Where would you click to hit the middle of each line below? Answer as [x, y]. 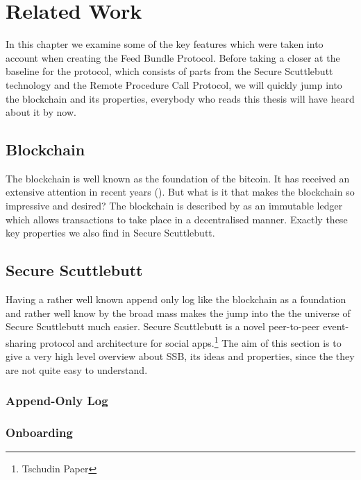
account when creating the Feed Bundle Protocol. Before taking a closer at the [173, 57]
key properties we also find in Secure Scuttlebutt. [110, 233]
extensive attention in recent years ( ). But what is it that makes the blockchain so [180, 192]
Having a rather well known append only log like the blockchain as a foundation [176, 299]
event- [336, 326]
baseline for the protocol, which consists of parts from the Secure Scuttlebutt [169, 71]
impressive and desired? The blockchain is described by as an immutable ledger [174, 206]
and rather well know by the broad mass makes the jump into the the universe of [178, 312]
